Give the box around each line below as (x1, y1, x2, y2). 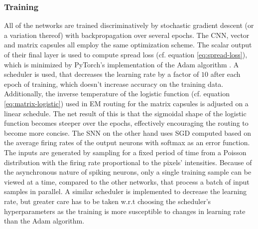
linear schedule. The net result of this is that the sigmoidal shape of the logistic (4, 108, 247, 118)
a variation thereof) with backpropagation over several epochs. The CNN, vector (4, 29, 250, 40)
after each (210, 69, 241, 79)
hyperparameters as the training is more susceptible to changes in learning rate (4, 206, 246, 216)
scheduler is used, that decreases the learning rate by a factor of (4, 69, 199, 79)
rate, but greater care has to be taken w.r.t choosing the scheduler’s (4, 196, 211, 206)
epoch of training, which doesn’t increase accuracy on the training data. (4, 78, 224, 89)
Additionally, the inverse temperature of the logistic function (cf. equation (4, 88, 230, 99)
